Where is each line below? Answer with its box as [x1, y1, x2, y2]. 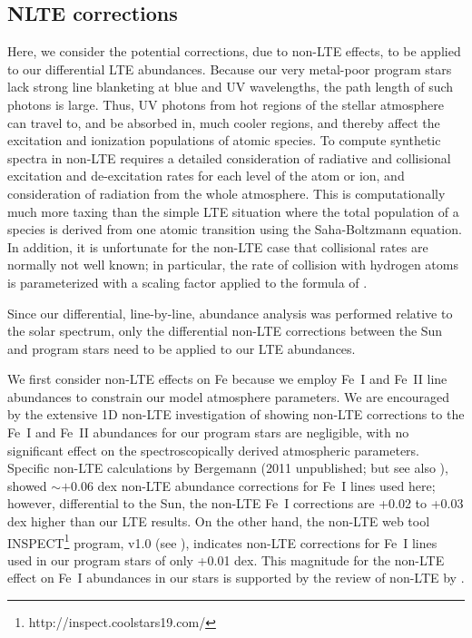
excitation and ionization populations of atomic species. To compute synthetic [7, 131, 441, 150]
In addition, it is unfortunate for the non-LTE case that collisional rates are [7, 237, 428, 256]
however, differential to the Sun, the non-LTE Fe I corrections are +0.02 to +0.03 [7, 494, 464, 513]
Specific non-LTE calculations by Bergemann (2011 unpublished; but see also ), [7, 458, 448, 477]
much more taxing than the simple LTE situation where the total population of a [7, 201, 459, 221]
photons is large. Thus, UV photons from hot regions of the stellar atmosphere [7, 94, 445, 113]
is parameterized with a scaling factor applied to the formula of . [7, 272, 368, 291]
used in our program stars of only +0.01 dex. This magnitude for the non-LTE [7, 550, 445, 569]
